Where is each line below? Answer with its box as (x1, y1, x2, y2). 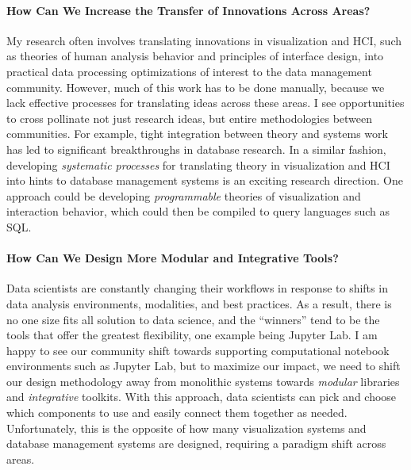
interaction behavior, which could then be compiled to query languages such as (6, 203, 390, 220)
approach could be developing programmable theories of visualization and (6, 187, 361, 204)
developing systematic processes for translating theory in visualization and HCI (6, 156, 390, 173)
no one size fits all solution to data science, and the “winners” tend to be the (6, 311, 380, 327)
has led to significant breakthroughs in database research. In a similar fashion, (6, 140, 386, 157)
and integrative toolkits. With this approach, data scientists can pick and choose (6, 388, 397, 405)
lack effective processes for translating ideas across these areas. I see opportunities (6, 94, 405, 111)
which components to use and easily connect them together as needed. (6, 404, 348, 421)
